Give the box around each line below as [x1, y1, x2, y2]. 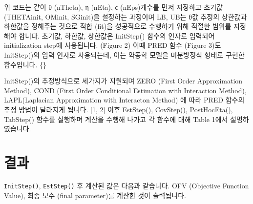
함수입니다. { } [4, 59, 46, 69]
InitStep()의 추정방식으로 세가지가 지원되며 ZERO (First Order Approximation [4, 76, 243, 86]
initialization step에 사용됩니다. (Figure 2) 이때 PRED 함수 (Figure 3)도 [4, 40, 221, 50]
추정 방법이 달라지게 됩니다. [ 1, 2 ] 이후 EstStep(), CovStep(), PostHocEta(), [4, 104, 233, 114]
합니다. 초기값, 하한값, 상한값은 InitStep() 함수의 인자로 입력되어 [19, 30, 215, 41]
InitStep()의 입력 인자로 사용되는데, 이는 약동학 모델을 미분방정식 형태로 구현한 [4, 49, 245, 60]
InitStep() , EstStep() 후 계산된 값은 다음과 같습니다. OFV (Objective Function [4, 180, 249, 190]
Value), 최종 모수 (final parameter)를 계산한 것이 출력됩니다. [4, 190, 186, 200]
